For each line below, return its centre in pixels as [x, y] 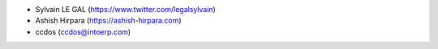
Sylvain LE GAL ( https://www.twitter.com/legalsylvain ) [126, 9]
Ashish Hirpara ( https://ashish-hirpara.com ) [108, 21]
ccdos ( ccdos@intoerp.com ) [83, 31]
